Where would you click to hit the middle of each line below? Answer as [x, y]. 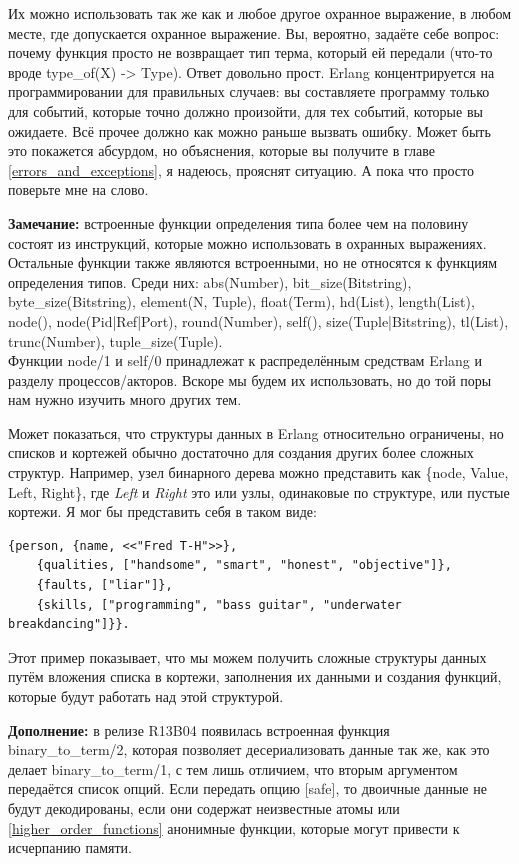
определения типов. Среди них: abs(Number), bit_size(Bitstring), [210, 281]
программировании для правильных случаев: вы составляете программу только [249, 91]
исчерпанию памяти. [70, 847]
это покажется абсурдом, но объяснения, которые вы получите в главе [222, 150]
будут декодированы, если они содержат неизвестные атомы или [204, 807]
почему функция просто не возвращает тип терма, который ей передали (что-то [250, 52]
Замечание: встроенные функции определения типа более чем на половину [238, 222]
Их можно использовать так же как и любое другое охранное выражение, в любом [260, 13]
